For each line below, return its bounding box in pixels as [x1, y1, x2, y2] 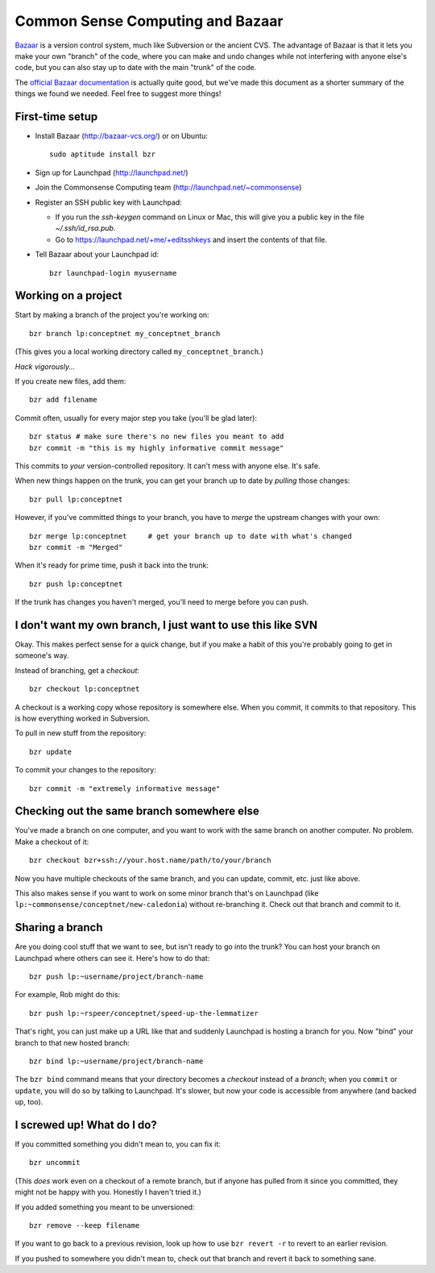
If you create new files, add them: [14, 376, 126, 386]
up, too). [14, 1097, 43, 1107]
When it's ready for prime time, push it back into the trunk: [14, 560, 209, 570]
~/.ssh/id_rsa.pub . [55, 223, 116, 233]
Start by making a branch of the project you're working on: [14, 310, 209, 320]
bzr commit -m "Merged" [29, 543, 123, 551]
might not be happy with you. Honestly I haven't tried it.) [14, 1188, 201, 1197]
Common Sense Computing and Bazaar [14, 12, 284, 30]
